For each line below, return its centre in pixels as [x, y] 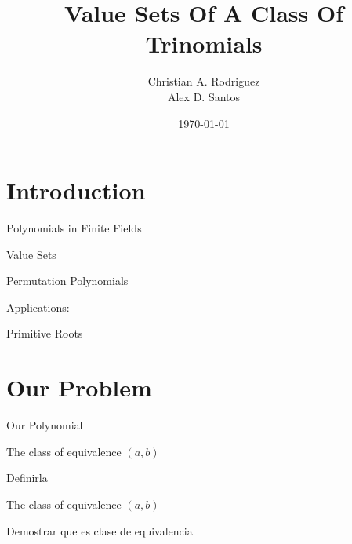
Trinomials [204, 44]
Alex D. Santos [204, 96]
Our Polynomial [45, 425]
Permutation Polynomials [67, 281]
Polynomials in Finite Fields [74, 228]
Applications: [38, 307]
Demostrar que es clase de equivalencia [100, 530]
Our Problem [79, 387]
